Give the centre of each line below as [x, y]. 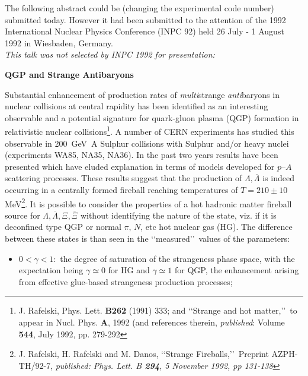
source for [23, 215]
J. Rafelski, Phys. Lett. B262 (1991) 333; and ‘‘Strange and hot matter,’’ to [158, 310]
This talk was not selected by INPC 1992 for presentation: [110, 54]
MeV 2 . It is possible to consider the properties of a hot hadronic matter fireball [148, 203]
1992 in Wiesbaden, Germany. [59, 42]
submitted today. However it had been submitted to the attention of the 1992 [145, 19]
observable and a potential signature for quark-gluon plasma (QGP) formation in [152, 117]
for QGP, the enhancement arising [237, 270]
